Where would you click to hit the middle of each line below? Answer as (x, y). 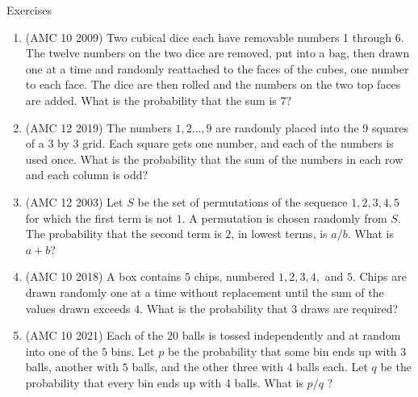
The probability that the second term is (123, 234)
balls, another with (72, 367)
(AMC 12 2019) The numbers (98, 127)
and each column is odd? (87, 175)
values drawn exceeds (78, 308)
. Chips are (379, 276)
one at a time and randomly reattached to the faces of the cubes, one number (217, 68)
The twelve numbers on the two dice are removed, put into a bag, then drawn (217, 53)
